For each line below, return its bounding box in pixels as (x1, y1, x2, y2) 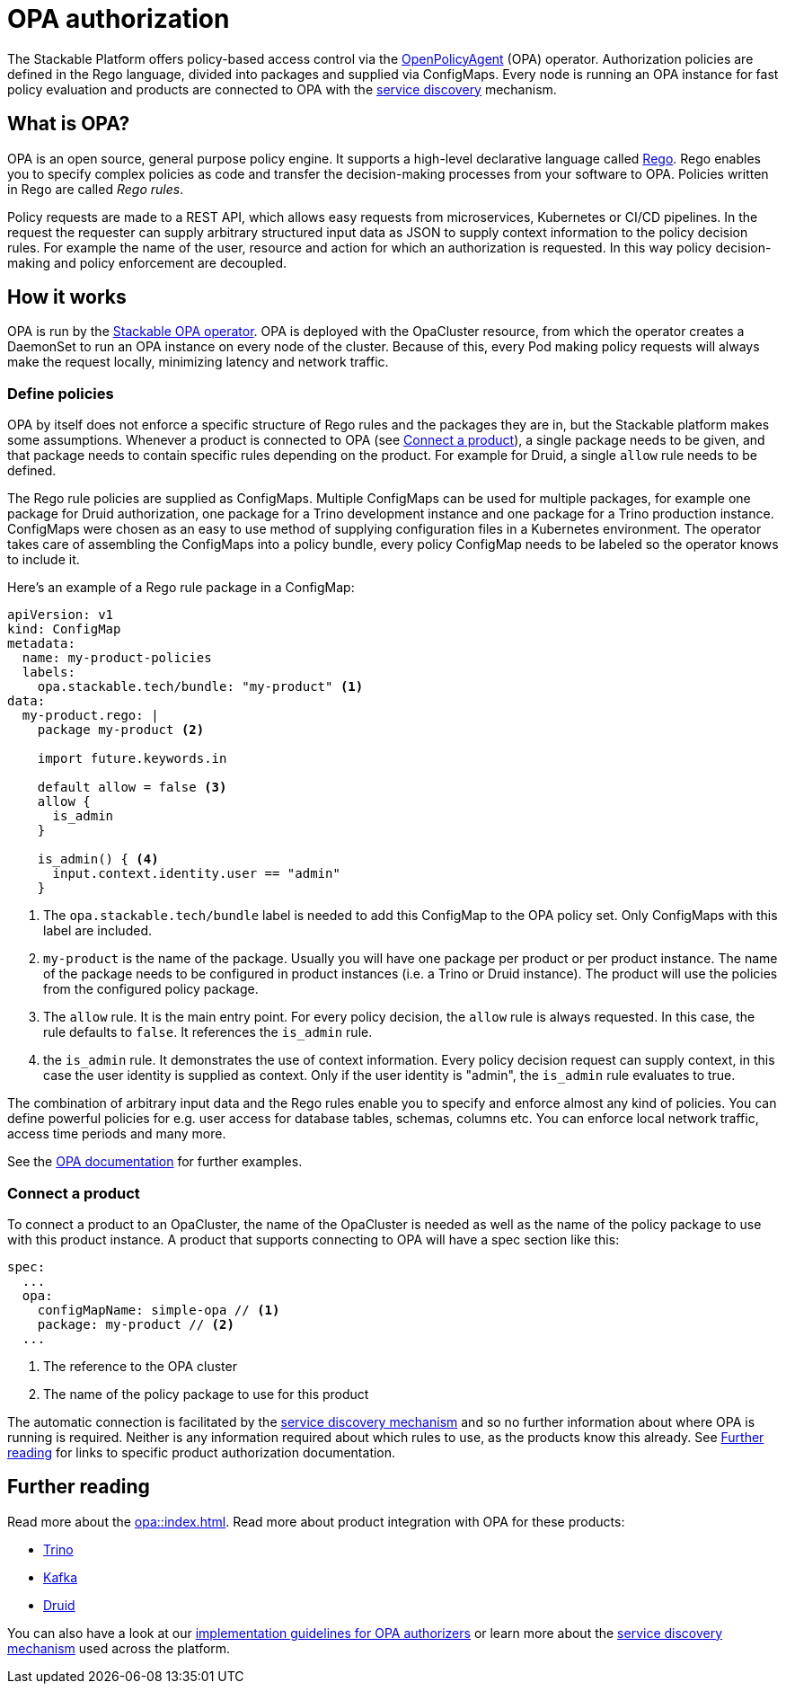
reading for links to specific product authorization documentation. (7, 1444, 396, 1460)
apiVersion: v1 (7, 607, 114, 623)
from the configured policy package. (43, 981, 259, 997)
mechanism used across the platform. (7, 1640, 231, 1656)
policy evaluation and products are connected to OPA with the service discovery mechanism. (7, 81, 557, 97)
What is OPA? (7, 112, 130, 136)
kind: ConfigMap (7, 622, 121, 637)
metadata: (7, 636, 75, 651)
